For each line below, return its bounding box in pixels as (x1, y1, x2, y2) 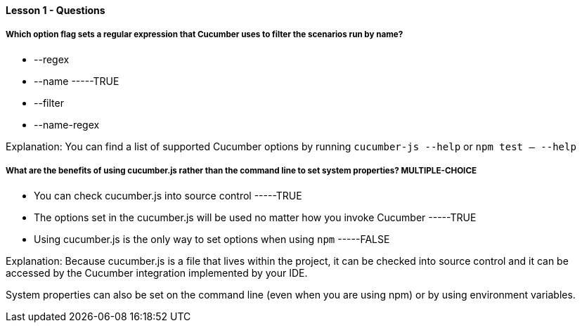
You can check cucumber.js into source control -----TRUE (34, 189, 302, 202)
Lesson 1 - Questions (6, 4, 105, 16)
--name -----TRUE (34, 74, 119, 87)
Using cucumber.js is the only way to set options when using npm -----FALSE (34, 232, 390, 245)
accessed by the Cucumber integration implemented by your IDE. (6, 266, 308, 279)
